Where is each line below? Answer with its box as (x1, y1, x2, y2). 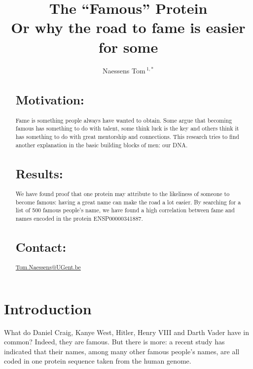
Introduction (4, 298, 92, 318)
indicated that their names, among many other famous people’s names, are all (4, 346, 240, 356)
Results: (15, 165, 63, 182)
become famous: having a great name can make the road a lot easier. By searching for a (15, 198, 241, 206)
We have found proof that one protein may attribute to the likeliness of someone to (15, 189, 230, 198)
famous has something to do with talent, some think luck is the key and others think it (15, 124, 239, 133)
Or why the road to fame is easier (11, 17, 246, 37)
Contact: (15, 238, 67, 255)
